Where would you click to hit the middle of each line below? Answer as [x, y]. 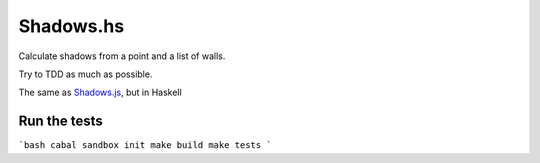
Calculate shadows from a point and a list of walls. [122, 56]
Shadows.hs [71, 26]
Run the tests [61, 121]
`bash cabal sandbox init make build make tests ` [145, 145]
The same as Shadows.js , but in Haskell [100, 92]
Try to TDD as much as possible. [85, 74]
